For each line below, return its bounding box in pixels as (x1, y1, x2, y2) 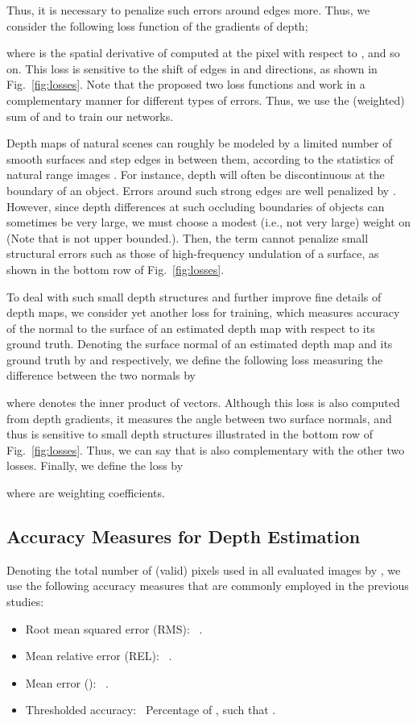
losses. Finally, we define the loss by (6, 457, 184, 474)
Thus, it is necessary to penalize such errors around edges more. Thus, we (6, 2, 370, 18)
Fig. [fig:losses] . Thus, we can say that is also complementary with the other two (6, 441, 405, 458)
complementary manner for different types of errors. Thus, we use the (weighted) (6, 91, 405, 108)
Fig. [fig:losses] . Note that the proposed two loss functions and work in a (6, 76, 365, 93)
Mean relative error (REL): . (25, 647, 172, 664)
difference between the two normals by (6, 367, 196, 384)
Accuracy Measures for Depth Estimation (6, 524, 361, 549)
